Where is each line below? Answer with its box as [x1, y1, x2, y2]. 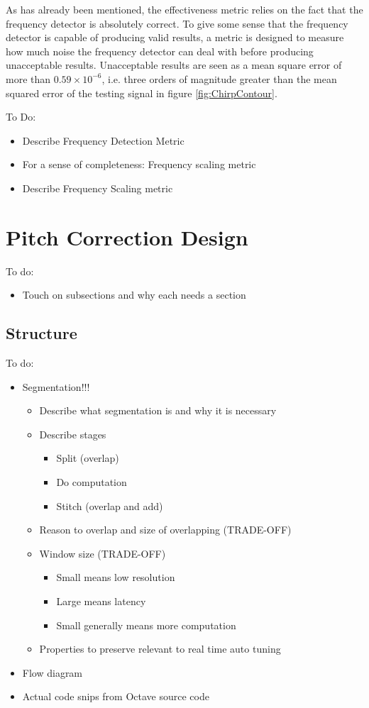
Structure [6, 322, 77, 344]
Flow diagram [22, 665, 83, 680]
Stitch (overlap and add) [56, 498, 163, 513]
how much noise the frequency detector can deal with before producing [6, 43, 314, 58]
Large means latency [56, 593, 146, 608]
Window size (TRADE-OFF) [39, 546, 166, 560]
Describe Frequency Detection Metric [22, 133, 184, 148]
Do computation [56, 475, 127, 489]
